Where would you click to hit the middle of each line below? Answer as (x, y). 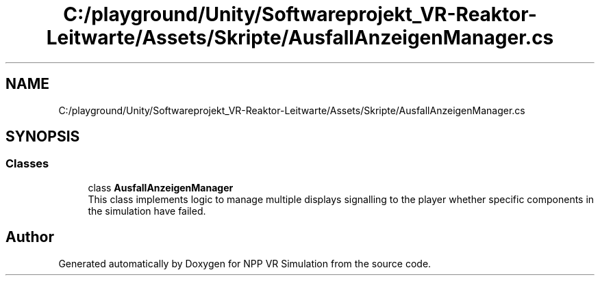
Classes (27, 164)
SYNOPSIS (43, 137)
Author (30, 237)
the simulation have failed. (147, 211)
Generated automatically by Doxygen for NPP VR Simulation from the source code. (245, 263)
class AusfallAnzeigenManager (161, 187)
